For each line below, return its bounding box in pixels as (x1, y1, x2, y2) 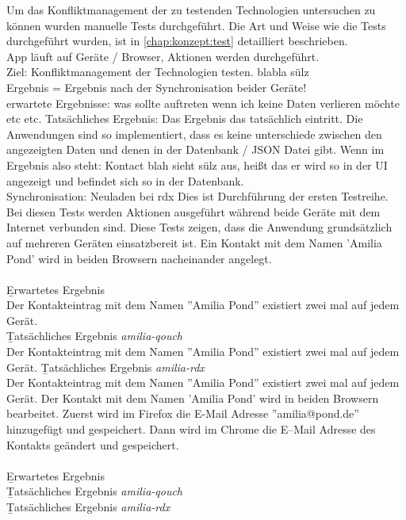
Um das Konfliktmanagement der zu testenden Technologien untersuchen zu (6, 2, 376, 17)
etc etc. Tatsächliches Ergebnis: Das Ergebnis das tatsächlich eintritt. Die (6, 110, 363, 127)
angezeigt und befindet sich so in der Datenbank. (6, 172, 244, 189)
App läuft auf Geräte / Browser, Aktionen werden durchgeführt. (6, 48, 320, 64)
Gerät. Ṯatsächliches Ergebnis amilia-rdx (6, 358, 205, 375)
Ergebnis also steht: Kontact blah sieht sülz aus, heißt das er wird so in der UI (6, 156, 388, 173)
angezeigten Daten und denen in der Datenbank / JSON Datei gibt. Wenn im (6, 141, 385, 158)
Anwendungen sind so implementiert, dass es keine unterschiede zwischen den (6, 125, 382, 142)
